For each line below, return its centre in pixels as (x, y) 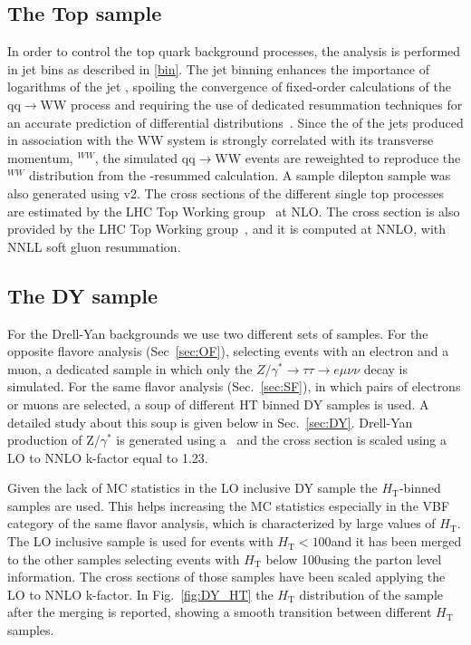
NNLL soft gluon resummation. (94, 246)
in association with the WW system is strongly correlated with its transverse (221, 140)
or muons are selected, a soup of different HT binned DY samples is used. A (218, 404)
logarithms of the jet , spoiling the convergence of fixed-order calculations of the (229, 87)
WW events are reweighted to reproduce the (338, 157)
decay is (386, 368)
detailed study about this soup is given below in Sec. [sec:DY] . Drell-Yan (210, 422)
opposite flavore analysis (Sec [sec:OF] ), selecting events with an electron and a (228, 351)
